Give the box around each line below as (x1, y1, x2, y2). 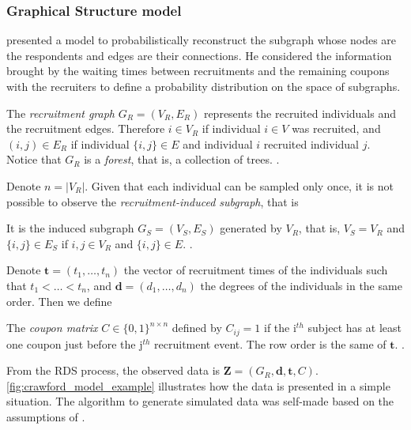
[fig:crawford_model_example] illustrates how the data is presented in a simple (6, 377, 390, 394)
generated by (220, 220, 282, 236)
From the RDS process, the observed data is (6, 362, 221, 379)
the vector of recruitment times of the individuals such (123, 262, 388, 278)
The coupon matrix (6, 319, 98, 336)
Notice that (6, 151, 62, 168)
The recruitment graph (6, 104, 115, 121)
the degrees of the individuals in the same (200, 277, 402, 293)
